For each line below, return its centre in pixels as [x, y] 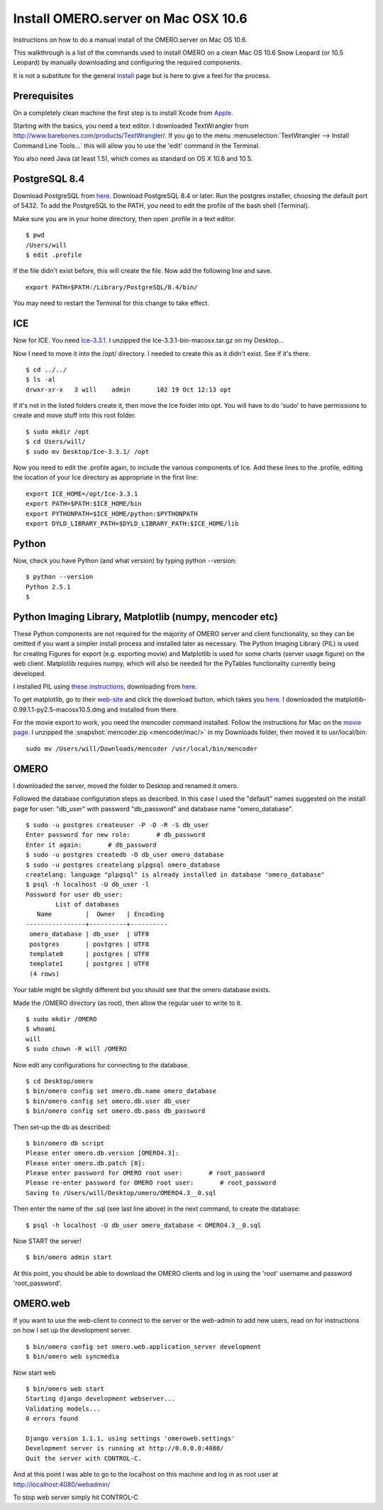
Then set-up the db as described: [62, 1127]
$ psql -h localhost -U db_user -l [88, 884]
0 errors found [52, 1419]
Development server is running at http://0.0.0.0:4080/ [125, 1448]
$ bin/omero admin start [69, 1258]
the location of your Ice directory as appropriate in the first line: [106, 477]
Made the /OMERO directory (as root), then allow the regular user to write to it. [128, 1003]
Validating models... [63, 1409]
